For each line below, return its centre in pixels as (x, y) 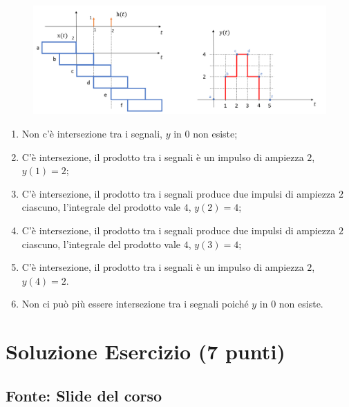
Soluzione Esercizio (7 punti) (145, 351)
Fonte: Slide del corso (84, 395)
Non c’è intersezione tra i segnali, (92, 133)
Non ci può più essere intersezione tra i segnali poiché (135, 304)
